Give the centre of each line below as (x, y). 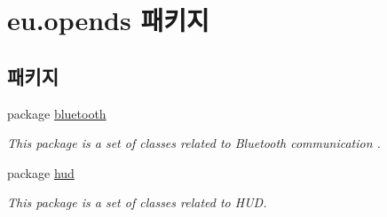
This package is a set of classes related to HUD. (137, 202)
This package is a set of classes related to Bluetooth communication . (194, 143)
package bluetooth (57, 113)
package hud (41, 172)
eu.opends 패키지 (108, 20)
